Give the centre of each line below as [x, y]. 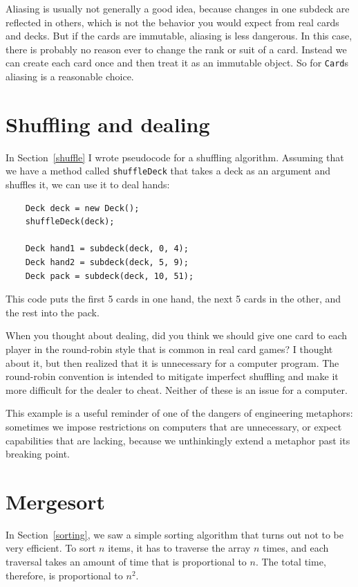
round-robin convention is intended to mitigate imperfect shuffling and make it [172, 376]
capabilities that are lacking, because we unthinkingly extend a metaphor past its [178, 440]
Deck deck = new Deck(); [82, 208]
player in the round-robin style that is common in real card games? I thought [169, 349]
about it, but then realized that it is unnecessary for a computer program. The [172, 362]
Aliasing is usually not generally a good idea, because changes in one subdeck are [178, 8]
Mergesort [56, 501]
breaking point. [38, 454]
